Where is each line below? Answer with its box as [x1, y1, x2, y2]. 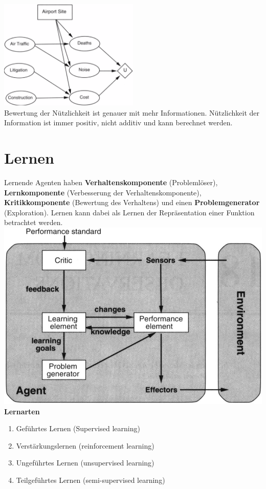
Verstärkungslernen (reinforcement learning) [16, 440, 154, 451]
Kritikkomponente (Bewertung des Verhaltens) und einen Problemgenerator [4, 197, 260, 208]
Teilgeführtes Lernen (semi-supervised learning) [16, 475, 165, 485]
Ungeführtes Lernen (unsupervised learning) [16, 457, 154, 468]
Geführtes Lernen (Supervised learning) [16, 423, 140, 434]
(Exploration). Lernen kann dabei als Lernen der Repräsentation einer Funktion [4, 207, 255, 217]
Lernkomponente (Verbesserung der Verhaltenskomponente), [4, 187, 202, 197]
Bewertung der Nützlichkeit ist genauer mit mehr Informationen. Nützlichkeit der [4, 107, 260, 118]
